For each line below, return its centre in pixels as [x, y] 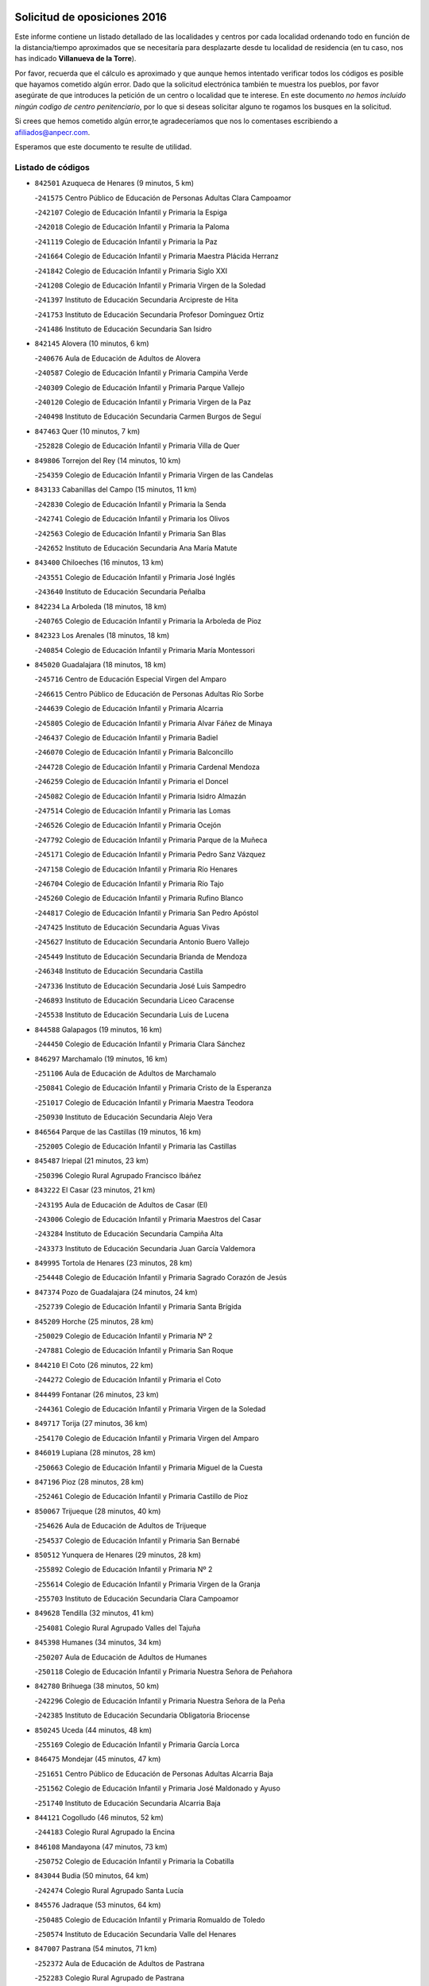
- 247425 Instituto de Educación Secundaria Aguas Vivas [127, 927]
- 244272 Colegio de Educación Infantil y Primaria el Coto [128, 1380]
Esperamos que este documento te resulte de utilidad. [103, 147]
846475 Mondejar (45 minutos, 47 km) [98, 1759]
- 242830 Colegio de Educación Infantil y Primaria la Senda [130, 504]
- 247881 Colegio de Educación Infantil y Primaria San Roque [134, 1350]
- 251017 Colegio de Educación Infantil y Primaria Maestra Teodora [144, 1102]
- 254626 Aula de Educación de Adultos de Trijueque [120, 1526]
